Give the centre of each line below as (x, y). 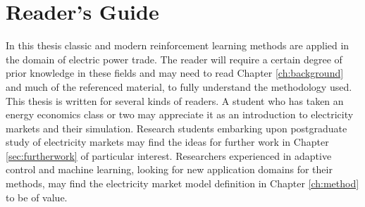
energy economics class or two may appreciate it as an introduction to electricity (180, 114)
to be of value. (37, 197)
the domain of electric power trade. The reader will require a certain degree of (174, 59)
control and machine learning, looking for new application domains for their (169, 169)
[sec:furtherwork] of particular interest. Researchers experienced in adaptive (169, 155)
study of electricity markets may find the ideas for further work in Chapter (167, 142)
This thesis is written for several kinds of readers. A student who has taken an (175, 100)
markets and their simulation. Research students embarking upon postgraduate (177, 128)
